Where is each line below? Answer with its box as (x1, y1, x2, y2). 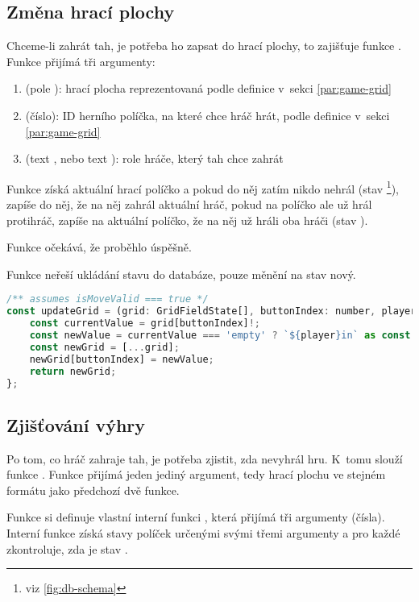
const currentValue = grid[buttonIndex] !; (29, 318, 261, 330)
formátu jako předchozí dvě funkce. (6, 481, 180, 498)
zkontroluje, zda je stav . (6, 540, 128, 557)
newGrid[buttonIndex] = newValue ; (29, 353, 214, 365)
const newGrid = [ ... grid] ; (29, 341, 180, 353)
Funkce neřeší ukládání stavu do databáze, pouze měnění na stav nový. (6, 265, 356, 282)
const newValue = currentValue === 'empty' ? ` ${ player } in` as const (29, 330, 411, 342)
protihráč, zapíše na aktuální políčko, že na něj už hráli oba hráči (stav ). (6, 211, 368, 228)
